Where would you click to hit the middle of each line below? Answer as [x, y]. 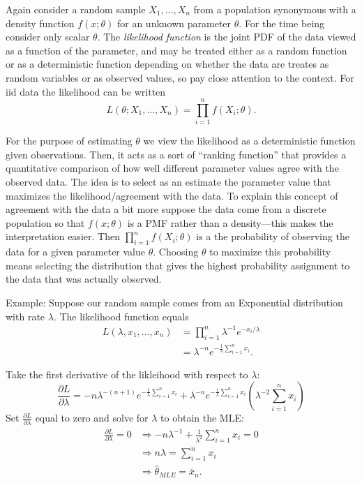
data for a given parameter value [76, 252]
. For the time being [282, 23]
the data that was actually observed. [84, 279]
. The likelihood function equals [121, 316]
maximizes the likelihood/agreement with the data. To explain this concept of [172, 195]
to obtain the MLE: [202, 418]
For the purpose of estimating [69, 141]
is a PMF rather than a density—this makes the [230, 222]
